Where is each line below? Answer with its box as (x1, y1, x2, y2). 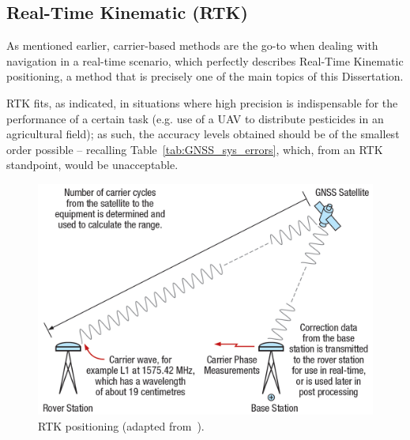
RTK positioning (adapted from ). (38, 417, 205, 434)
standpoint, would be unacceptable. (6, 156, 179, 173)
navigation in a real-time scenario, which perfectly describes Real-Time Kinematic (6, 52, 404, 69)
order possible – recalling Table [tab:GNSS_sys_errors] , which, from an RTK (6, 141, 383, 157)
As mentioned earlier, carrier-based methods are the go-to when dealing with (6, 37, 378, 54)
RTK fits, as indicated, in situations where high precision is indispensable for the (6, 94, 398, 111)
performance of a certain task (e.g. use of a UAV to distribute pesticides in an (6, 110, 384, 126)
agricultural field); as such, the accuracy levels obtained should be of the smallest (6, 126, 400, 142)
